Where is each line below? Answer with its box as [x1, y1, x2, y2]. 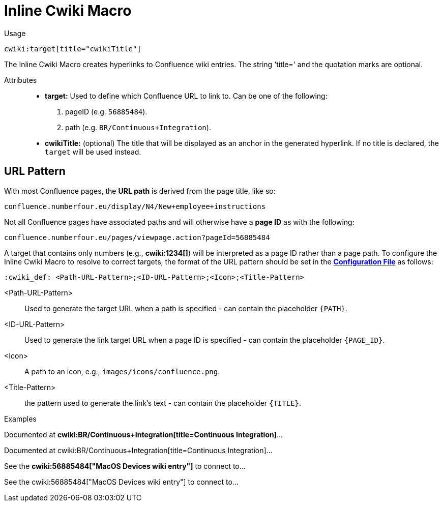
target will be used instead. [45, 147, 141, 156]
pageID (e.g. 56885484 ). [65, 107, 147, 116]
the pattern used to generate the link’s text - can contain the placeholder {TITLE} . [24, 398, 302, 407]
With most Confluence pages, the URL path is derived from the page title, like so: [4, 186, 276, 195]
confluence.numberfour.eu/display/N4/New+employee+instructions [4, 202, 266, 211]
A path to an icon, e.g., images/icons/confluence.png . [24, 367, 220, 376]
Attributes [4, 75, 37, 84]
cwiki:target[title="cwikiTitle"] [4, 44, 141, 53]
